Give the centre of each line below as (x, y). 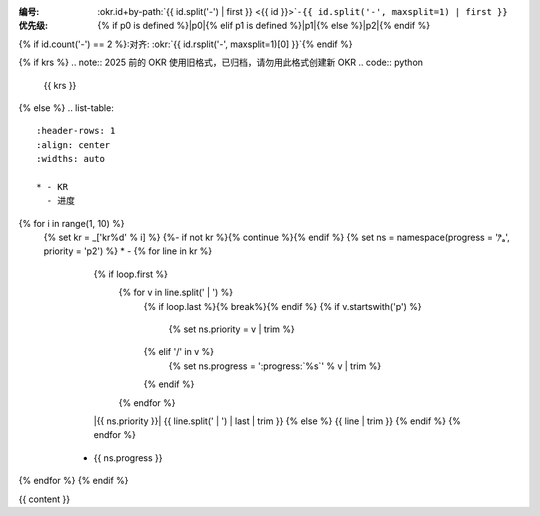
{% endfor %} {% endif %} (73, 481)
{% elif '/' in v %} (179, 352)
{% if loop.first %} (131, 274)
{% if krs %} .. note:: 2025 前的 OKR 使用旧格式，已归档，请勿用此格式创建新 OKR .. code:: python (221, 62)
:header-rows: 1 (76, 131)
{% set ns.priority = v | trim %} (231, 329)
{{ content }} (44, 499)
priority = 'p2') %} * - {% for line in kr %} (128, 251)
